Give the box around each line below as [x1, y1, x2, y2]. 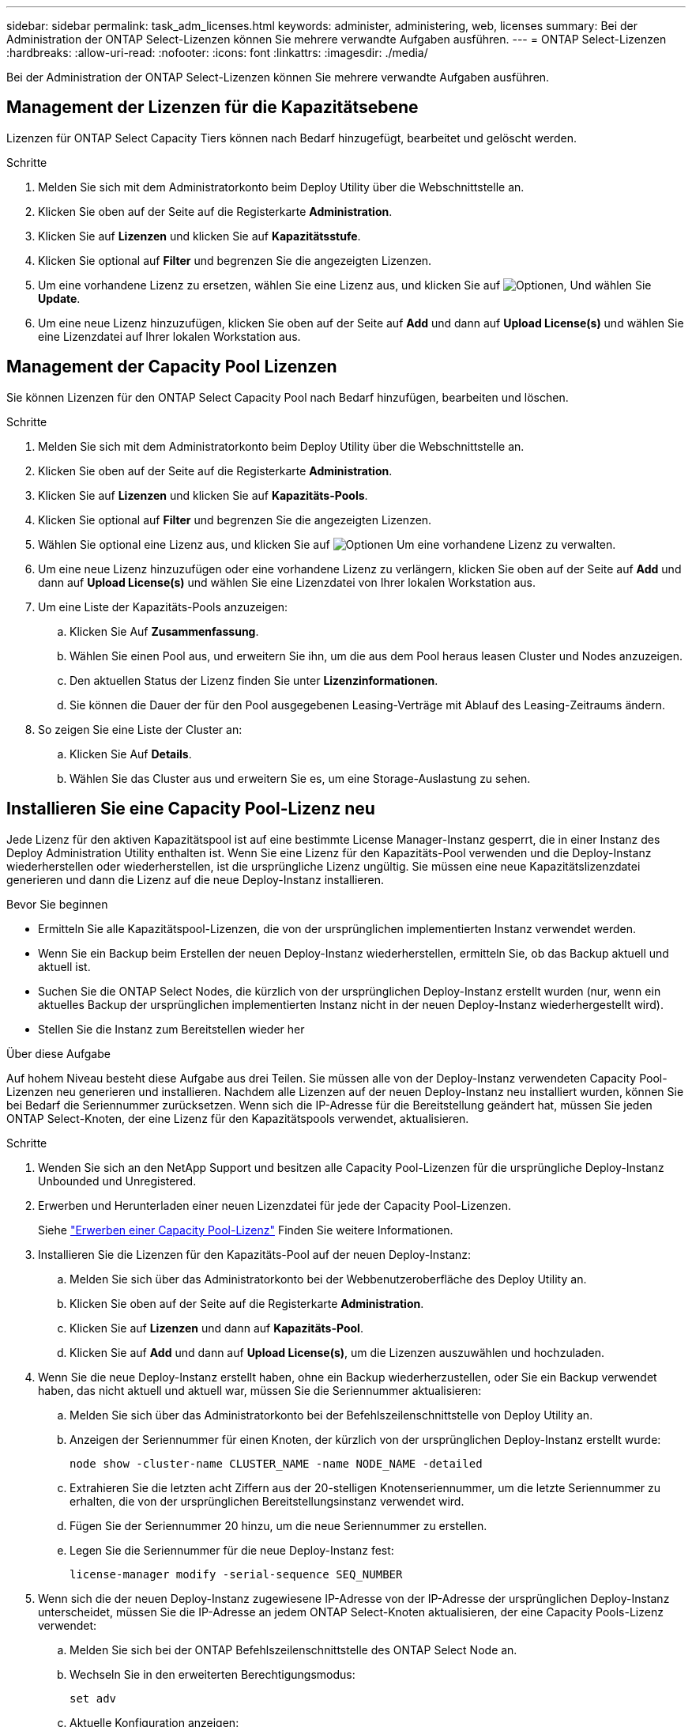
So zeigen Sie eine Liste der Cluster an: [38, 722, 243, 736]
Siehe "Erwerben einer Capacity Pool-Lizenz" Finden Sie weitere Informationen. [38, 1223, 453, 1237]
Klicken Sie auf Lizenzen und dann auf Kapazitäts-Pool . [70, 1321, 363, 1335]
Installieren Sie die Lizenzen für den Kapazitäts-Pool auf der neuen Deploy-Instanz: [38, 1247, 472, 1261]
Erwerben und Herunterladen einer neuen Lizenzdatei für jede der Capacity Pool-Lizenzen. [38, 1198, 512, 1212]
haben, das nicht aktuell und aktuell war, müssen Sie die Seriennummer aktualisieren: [38, 1383, 482, 1397]
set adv [70, 1691, 117, 1705]
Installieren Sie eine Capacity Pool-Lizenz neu [6, 799, 375, 819]
